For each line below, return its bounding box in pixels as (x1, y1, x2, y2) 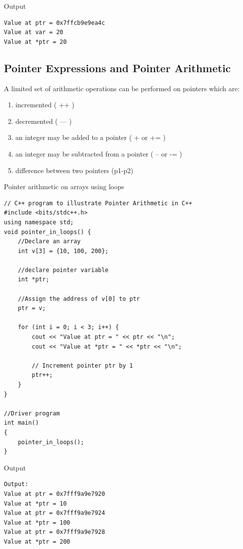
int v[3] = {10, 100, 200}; (18, 247, 109, 255)
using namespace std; (4, 218, 74, 226)
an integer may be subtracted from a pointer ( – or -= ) (15, 148, 182, 158)
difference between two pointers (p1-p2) (15, 165, 133, 175)
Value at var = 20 (4, 29, 63, 36)
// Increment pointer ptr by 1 (32, 362, 133, 369)
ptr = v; (18, 305, 46, 312)
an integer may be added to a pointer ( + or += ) (15, 132, 166, 142)
